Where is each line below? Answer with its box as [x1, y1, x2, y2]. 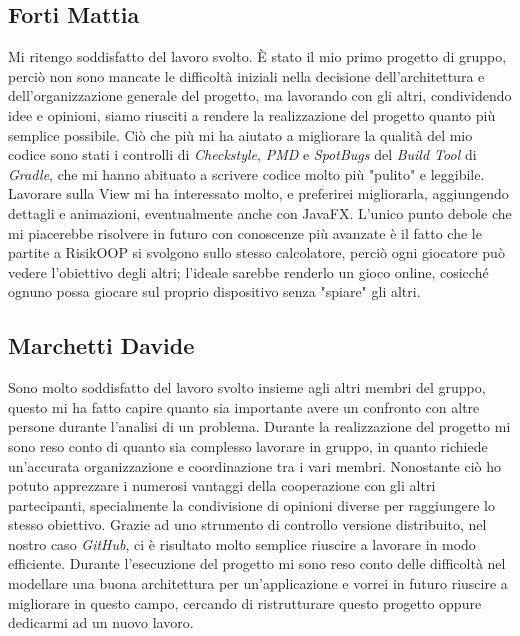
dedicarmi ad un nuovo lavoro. [8, 612, 194, 633]
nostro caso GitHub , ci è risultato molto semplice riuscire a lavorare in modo [8, 533, 476, 554]
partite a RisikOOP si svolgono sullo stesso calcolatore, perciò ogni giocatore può [8, 242, 505, 263]
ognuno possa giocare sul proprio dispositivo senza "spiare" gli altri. [8, 281, 421, 302]
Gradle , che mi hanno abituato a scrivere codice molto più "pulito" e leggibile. [8, 163, 485, 184]
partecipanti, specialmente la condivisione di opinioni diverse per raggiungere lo [8, 494, 495, 515]
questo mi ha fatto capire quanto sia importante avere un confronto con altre [8, 396, 480, 417]
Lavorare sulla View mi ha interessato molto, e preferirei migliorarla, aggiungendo [8, 183, 509, 204]
